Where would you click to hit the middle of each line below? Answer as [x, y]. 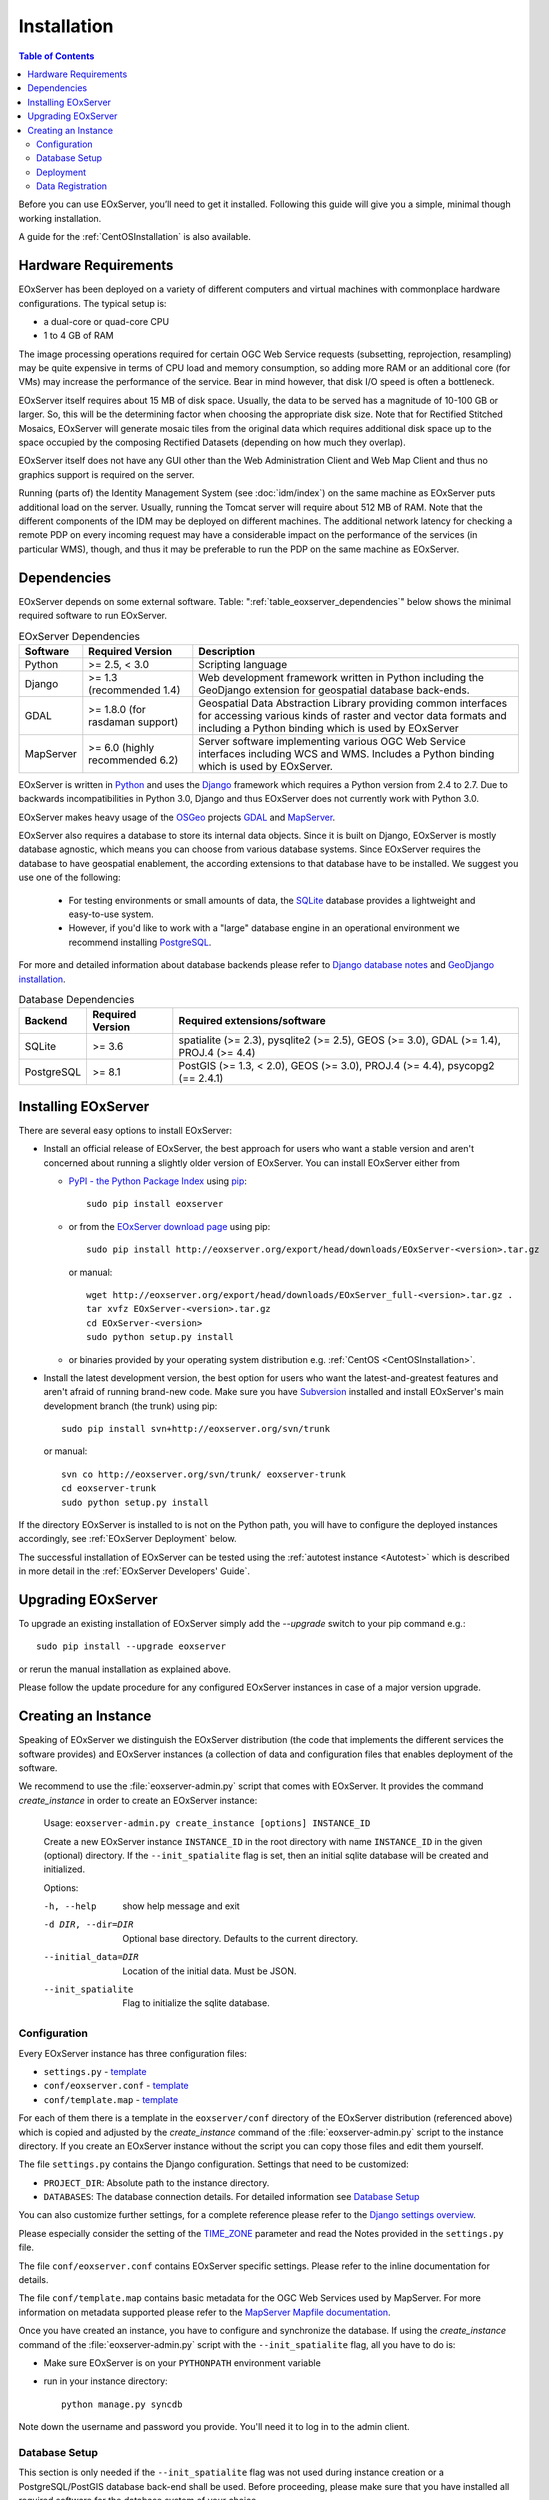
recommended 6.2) [133, 760]
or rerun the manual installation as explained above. [125, 1669]
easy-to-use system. [111, 914]
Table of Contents [56, 56]
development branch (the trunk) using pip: [130, 1406]
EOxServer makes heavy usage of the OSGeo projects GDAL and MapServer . [177, 817]
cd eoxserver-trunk [109, 1488]
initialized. [64, 1869]
